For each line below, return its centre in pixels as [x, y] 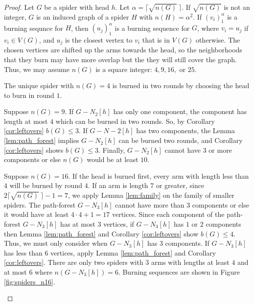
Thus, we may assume [37, 69]
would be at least [113, 159]
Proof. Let [19, 7]
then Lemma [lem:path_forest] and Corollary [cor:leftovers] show [101, 233]
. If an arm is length [118, 185]
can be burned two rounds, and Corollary [181, 140]
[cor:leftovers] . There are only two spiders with [74, 262]
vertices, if [119, 223]
